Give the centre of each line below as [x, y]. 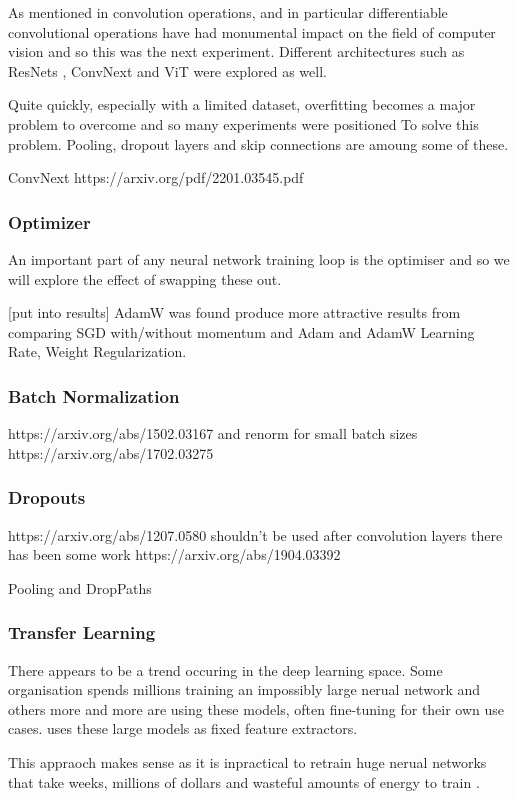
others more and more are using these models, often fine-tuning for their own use [256, 708]
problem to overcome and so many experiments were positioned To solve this [243, 123]
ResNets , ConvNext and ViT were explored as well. [167, 70]
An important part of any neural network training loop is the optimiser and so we [259, 258]
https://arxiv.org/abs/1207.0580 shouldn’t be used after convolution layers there [255, 534]
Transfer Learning [82, 632]
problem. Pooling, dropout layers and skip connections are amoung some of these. [258, 143]
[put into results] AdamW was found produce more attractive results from [234, 312]
